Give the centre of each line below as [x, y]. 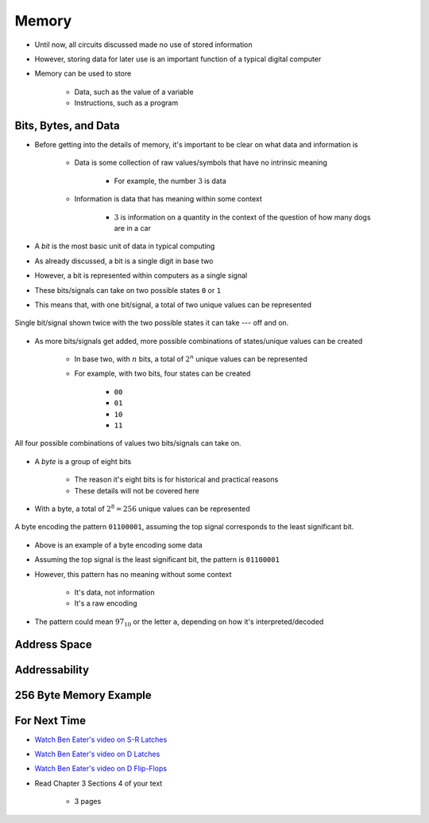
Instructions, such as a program [126, 103]
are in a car [132, 228]
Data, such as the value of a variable [134, 92]
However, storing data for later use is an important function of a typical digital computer [178, 59]
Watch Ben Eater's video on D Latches [97, 754]
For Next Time [50, 720]
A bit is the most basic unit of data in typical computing [125, 246]
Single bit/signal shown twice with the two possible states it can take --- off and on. [152, 323]
